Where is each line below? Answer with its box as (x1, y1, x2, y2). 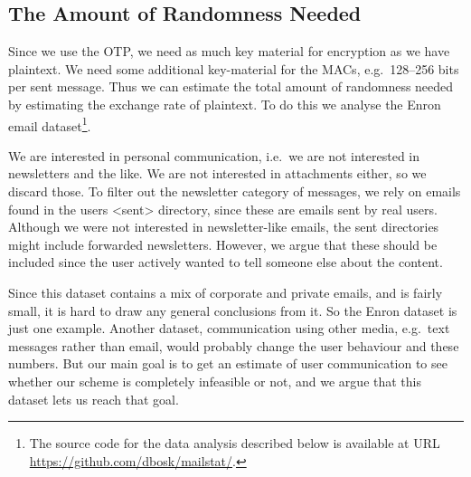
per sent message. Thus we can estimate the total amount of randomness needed (8, 77, 454, 96)
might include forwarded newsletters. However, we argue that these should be (8, 234, 438, 253)
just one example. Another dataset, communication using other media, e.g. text (8, 319, 450, 338)
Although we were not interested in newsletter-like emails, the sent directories (8, 217, 439, 236)
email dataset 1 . (8, 113, 91, 135)
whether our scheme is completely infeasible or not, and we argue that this (8, 371, 421, 390)
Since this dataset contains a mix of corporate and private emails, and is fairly (8, 282, 443, 301)
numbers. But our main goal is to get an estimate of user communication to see (8, 354, 447, 373)
